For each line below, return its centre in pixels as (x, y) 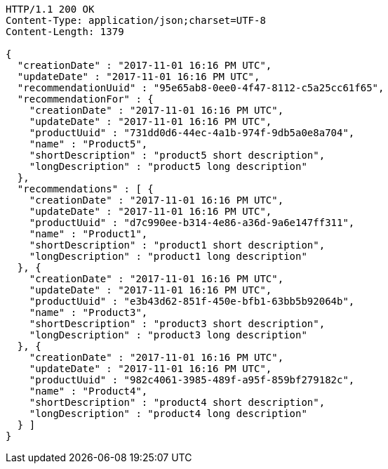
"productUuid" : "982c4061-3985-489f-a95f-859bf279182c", (192, 380)
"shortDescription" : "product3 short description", (177, 324)
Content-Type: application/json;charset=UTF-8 (136, 20)
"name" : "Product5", (88, 144)
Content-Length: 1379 (65, 32)
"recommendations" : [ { (85, 189)
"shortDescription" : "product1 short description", (177, 245)
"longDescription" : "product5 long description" (168, 166)
